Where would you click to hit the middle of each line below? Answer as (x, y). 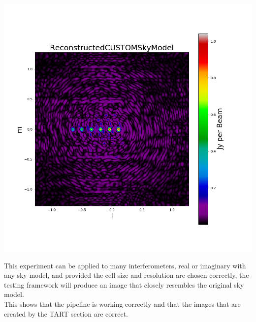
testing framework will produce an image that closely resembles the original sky (124, 284)
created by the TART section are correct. (66, 313)
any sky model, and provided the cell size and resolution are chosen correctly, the (127, 275)
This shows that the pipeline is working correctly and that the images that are (122, 304)
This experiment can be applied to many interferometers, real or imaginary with (125, 265)
